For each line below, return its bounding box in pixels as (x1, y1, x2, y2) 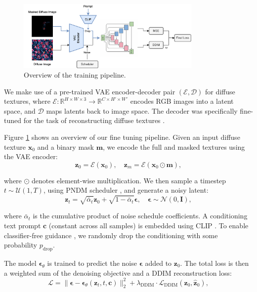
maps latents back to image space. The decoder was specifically (46, 105, 238, 116)
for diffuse (205, 86, 235, 96)
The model (4, 257, 37, 268)
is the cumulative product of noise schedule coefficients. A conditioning (33, 210, 248, 221)
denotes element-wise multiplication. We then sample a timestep (32, 175, 226, 185)
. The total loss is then (180, 257, 249, 268)
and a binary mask (37, 141, 94, 152)
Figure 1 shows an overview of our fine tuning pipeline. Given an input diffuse (4, 132, 240, 142)
